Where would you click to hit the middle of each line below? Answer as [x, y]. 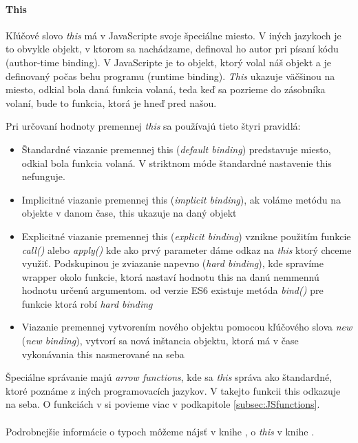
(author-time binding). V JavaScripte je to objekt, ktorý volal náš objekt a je [168, 62]
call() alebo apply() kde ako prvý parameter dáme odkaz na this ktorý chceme [187, 249]
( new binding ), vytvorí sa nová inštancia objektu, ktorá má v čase [160, 341]
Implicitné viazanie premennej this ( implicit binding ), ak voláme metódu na [181, 199]
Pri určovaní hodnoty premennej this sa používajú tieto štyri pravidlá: [153, 126]
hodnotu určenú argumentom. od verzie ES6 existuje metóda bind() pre [172, 290]
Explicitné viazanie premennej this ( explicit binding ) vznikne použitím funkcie [186, 236]
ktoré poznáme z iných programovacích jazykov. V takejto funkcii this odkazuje [173, 390]
